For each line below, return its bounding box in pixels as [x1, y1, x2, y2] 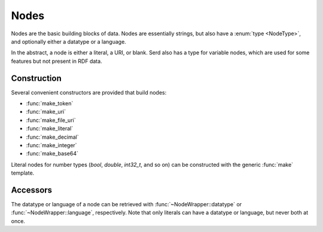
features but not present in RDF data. [11, 57, 102, 65]
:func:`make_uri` [26, 108, 66, 115]
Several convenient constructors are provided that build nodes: [11, 88, 167, 96]
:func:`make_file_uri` [26, 117, 76, 124]
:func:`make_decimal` [26, 133, 79, 141]
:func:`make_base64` [26, 150, 79, 157]
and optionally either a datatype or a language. [11, 38, 127, 45]
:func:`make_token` [26, 100, 74, 107]
